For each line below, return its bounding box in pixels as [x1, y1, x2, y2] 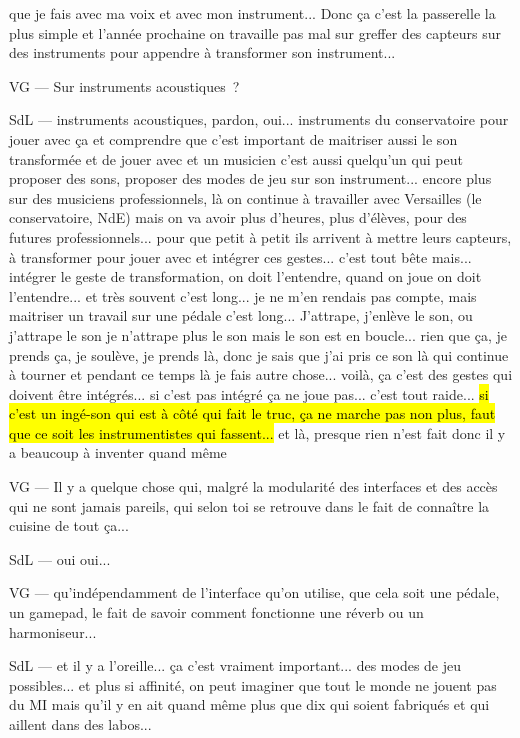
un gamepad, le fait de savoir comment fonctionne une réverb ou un [9, 602, 424, 623]
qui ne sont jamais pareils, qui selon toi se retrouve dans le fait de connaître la [9, 495, 490, 516]
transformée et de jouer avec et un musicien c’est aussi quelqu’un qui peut [9, 148, 463, 169]
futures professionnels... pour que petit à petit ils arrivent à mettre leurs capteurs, [9, 226, 512, 247]
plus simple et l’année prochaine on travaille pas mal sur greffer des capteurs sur [9, 22, 501, 43]
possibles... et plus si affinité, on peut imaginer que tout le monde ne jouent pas [9, 674, 497, 695]
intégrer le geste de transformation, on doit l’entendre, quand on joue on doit [9, 266, 482, 287]
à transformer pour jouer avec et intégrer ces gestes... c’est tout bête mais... [9, 246, 472, 267]
